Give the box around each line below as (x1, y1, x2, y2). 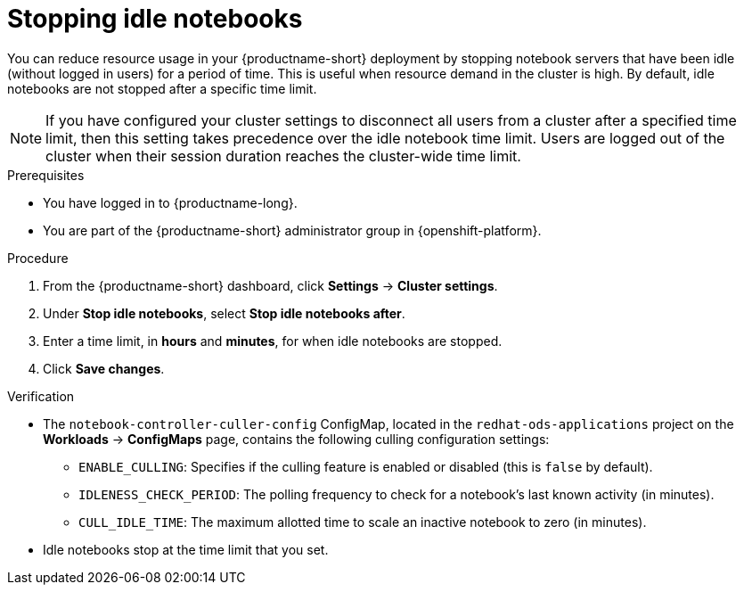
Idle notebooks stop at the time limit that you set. (43, 541, 329, 557)
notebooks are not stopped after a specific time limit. (7, 80, 317, 96)
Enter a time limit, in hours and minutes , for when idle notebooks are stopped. (43, 333, 503, 349)
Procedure (7, 250, 69, 266)
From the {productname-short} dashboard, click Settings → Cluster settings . (43, 277, 498, 293)
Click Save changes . (43, 360, 165, 376)
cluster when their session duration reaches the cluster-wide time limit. (45, 146, 521, 165)
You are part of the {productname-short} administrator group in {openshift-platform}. (43, 222, 542, 238)
